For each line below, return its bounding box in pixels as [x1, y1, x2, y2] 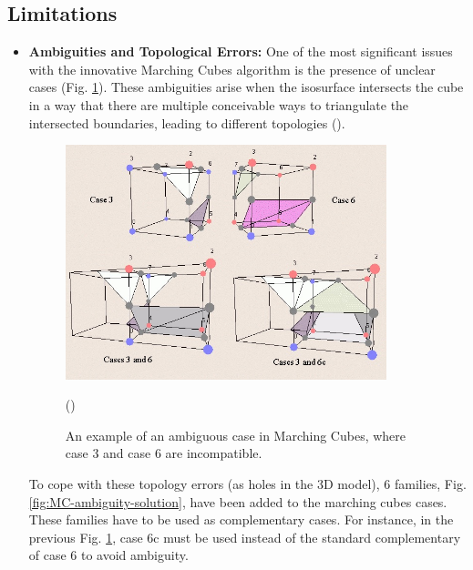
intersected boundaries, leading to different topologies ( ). [28, 113, 345, 132]
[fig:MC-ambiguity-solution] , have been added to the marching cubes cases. [28, 492, 447, 511]
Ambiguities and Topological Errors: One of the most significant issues [28, 42, 453, 61]
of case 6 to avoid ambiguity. [28, 545, 189, 565]
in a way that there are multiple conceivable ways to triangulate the [28, 95, 409, 114]
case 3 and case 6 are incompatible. [65, 443, 262, 463]
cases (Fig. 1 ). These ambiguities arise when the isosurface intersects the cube [28, 77, 464, 97]
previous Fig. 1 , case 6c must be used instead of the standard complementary [28, 527, 461, 546]
